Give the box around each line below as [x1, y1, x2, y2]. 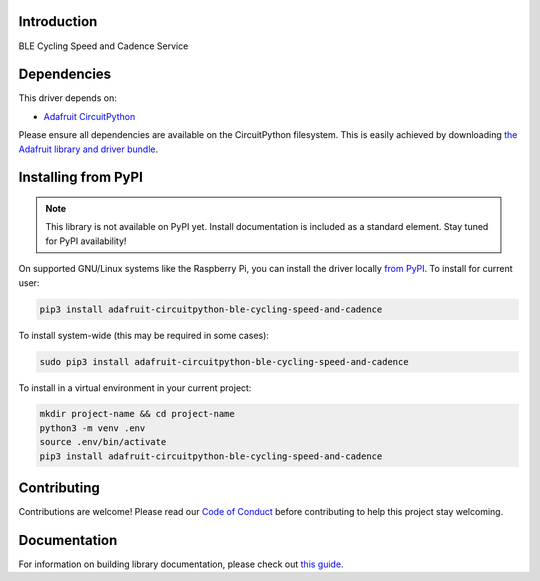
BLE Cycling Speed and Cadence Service [18, 40, 189, 52]
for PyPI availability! [45, 235, 127, 247]
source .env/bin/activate [39, 436, 167, 448]
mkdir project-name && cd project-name [39, 408, 235, 420]
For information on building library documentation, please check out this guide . [18, 558, 344, 570]
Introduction [18, 13, 98, 30]
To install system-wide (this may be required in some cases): [18, 329, 270, 341]
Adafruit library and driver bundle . [18, 143, 159, 155]
